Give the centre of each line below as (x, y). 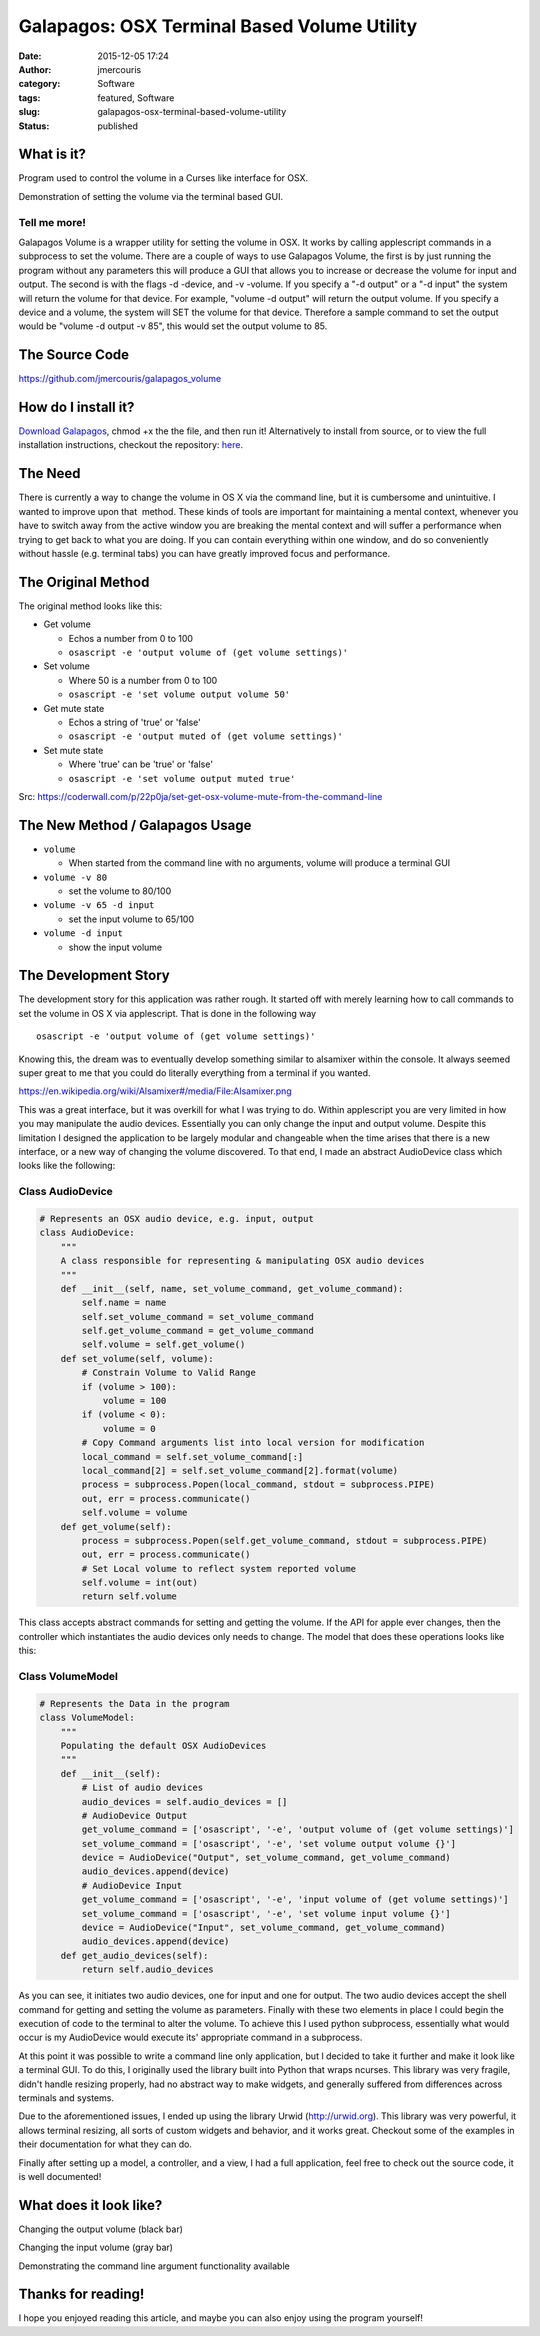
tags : (29, 97)
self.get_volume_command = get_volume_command (197, 1331)
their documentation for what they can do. (105, 2144)
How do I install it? (76, 407)
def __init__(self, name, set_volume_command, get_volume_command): (232, 1288)
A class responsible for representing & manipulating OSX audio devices (242, 1261)
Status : (34, 126)
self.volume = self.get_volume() (163, 1344)
